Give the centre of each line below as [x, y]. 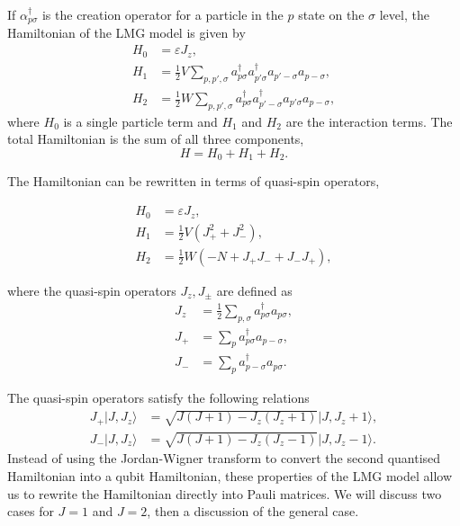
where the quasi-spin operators [92, 290]
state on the [331, 14]
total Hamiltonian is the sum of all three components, [156, 139]
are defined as [254, 290]
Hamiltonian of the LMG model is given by [126, 33]
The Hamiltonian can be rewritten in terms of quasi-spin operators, [194, 181]
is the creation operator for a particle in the [162, 14]
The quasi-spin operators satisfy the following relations [158, 398]
